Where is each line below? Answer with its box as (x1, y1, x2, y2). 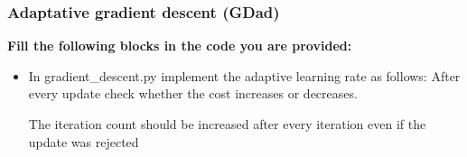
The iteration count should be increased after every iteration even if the (28, 115, 426, 133)
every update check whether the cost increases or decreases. (28, 84, 358, 103)
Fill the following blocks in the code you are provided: (7, 36, 352, 55)
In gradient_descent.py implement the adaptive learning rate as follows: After (28, 66, 461, 85)
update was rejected (28, 132, 139, 151)
